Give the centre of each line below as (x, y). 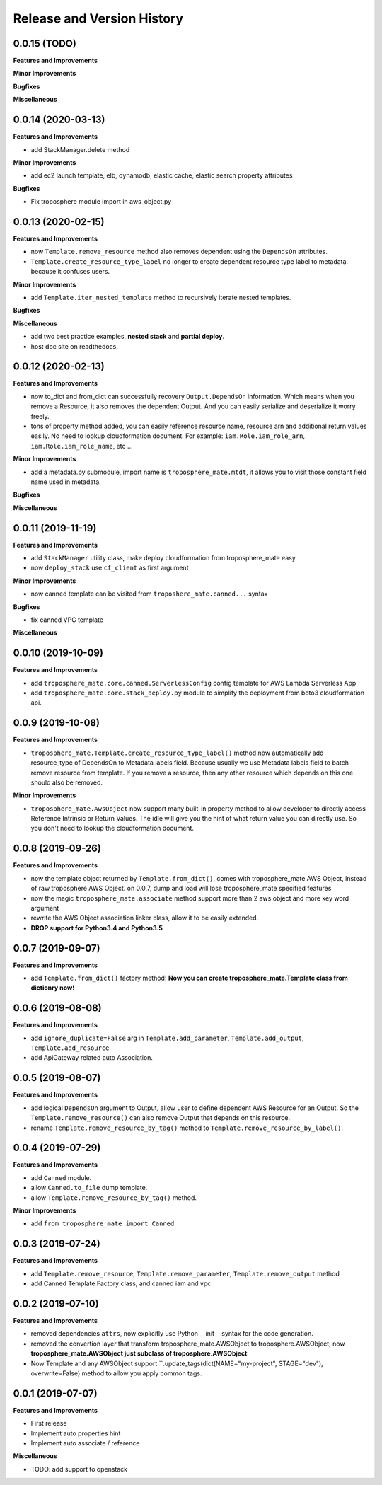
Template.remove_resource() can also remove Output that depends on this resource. (161, 1118)
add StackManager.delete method (80, 149)
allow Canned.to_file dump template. (89, 1188)
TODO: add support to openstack (79, 1469)
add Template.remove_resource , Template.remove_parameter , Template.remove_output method (185, 1273)
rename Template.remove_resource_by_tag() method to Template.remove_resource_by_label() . (187, 1128)
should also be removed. (66, 782)
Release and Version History (98, 18)
